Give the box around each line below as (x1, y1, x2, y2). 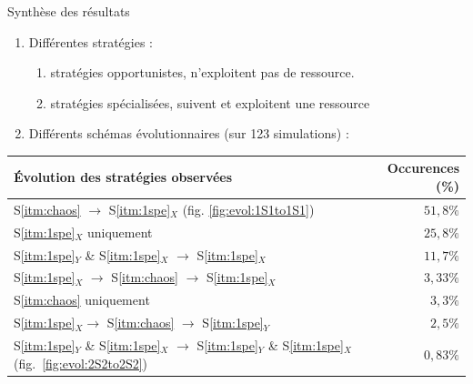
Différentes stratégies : (28, 32, 153, 51)
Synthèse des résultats (7, 2, 130, 20)
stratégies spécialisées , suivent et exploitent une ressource (50, 93, 370, 112)
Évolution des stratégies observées (14, 167, 233, 187)
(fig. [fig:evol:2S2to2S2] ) (14, 353, 148, 372)
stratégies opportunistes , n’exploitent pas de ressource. (50, 63, 355, 82)
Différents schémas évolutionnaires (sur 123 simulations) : (28, 124, 349, 143)
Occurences (387, 158, 459, 177)
